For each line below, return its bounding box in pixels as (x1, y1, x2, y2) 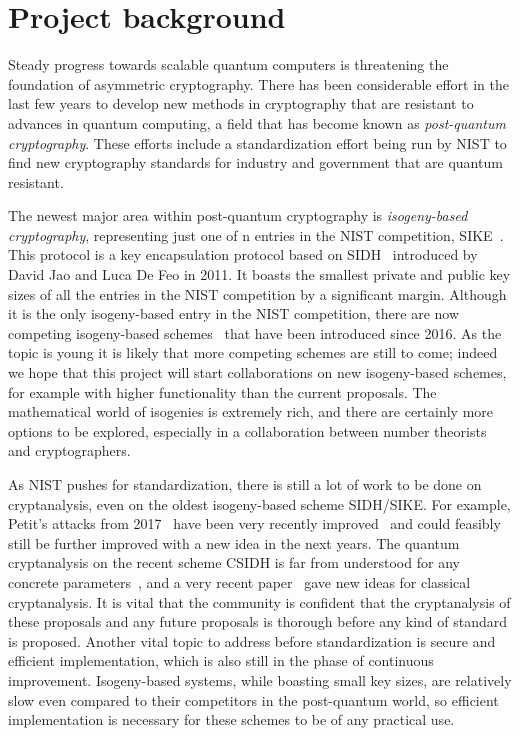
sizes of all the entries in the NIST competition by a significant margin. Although (8, 283, 507, 304)
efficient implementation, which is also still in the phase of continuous (8, 650, 434, 671)
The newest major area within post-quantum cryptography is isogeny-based (8, 205, 468, 226)
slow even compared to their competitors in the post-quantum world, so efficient (8, 689, 499, 710)
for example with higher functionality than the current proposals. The (8, 381, 437, 402)
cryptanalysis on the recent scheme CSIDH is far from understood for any (8, 552, 460, 573)
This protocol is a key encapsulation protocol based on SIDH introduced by (8, 244, 478, 265)
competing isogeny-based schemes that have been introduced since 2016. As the (8, 322, 502, 343)
